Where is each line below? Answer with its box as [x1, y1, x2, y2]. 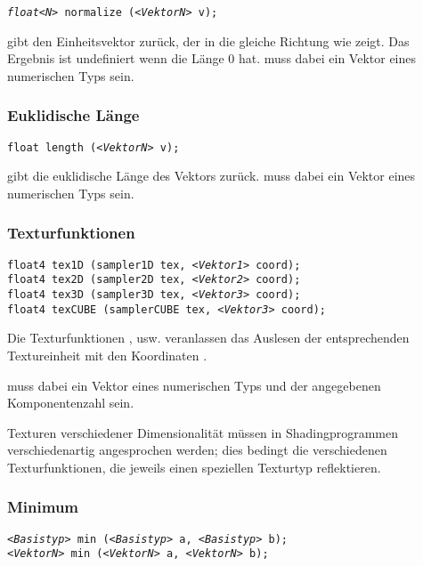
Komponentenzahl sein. [7, 393, 134, 412]
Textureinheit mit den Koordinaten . [7, 345, 207, 364]
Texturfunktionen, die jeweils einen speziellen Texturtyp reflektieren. [7, 457, 381, 476]
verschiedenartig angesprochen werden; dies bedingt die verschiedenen [7, 441, 387, 459]
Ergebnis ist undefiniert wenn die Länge [7, 49, 224, 68]
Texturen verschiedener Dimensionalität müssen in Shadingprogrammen [7, 423, 398, 441]
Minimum [7, 496, 79, 518]
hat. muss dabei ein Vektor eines [239, 49, 417, 68]
